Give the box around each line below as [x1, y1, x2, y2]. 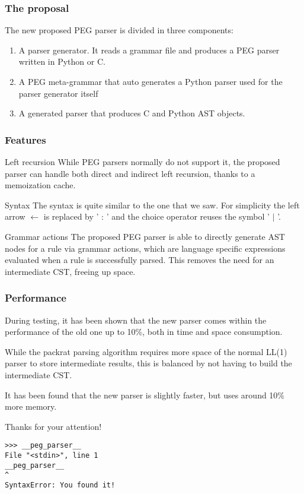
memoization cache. [5, 179, 76, 191]
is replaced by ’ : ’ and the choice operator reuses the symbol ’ [43, 210, 270, 223]
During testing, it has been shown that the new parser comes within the [5, 313, 267, 326]
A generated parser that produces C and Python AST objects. [18, 107, 245, 119]
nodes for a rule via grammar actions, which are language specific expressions [5, 242, 286, 254]
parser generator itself [18, 87, 98, 99]
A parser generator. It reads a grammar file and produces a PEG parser [18, 43, 280, 56]
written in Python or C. [18, 55, 105, 68]
